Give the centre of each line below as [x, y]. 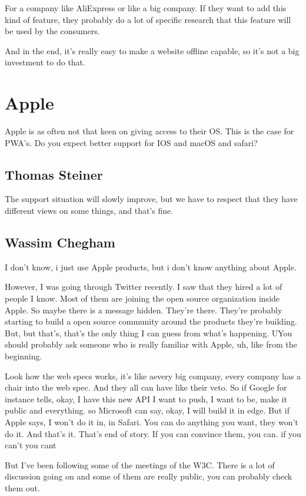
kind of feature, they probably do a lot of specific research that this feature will [148, 19]
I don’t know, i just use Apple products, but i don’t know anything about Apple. [151, 267]
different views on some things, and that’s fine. [89, 211]
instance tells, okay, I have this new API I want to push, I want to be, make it [146, 399]
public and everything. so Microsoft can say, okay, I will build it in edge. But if [147, 410]
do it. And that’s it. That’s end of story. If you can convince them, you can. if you [153, 433]
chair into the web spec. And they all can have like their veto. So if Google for [146, 387]
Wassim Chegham [60, 242]
